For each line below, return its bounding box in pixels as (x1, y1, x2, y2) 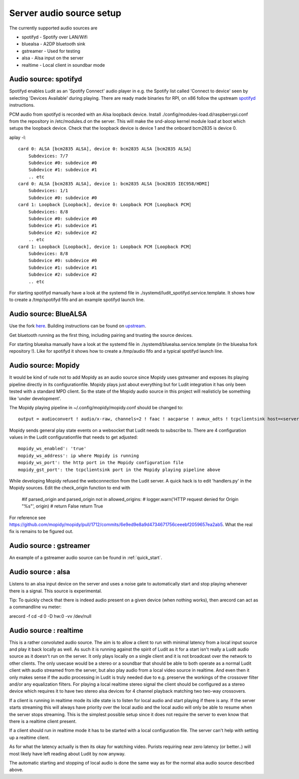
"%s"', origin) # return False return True (21, 503, 103, 509)
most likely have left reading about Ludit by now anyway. (9, 751, 126, 757)
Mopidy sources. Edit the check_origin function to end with (9, 485, 131, 491)
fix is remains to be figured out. (9, 528, 74, 534)
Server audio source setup (9, 7, 122, 18)
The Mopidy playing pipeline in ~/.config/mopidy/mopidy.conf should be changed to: (9, 404, 183, 410)
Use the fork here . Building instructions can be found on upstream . (9, 323, 147, 329)
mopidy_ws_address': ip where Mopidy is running (18, 453, 139, 459)
